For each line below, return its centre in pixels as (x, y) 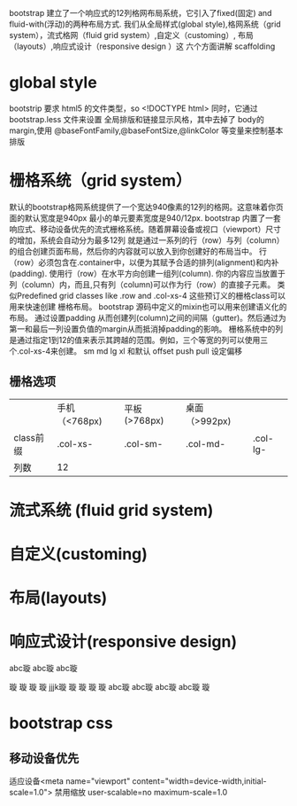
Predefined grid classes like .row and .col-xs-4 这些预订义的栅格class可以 (151, 295)
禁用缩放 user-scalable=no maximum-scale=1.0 (141, 793)
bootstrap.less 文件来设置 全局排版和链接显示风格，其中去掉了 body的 (137, 119)
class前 (29, 437)
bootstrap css (61, 723)
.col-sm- (143, 443)
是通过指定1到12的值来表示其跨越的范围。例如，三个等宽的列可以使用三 (138, 340)
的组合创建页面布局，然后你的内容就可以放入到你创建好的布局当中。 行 (138, 251)
